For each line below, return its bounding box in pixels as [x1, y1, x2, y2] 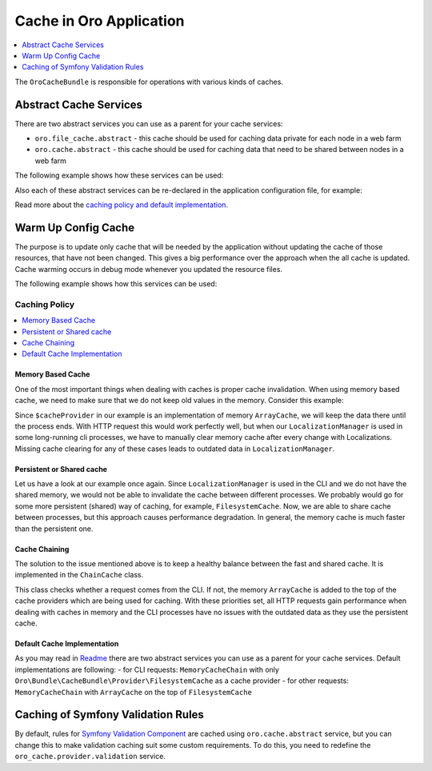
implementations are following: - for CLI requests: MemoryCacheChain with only [14, 665, 280, 674]
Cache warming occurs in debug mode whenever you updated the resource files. [14, 264, 283, 274]
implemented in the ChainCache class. [14, 570, 144, 580]
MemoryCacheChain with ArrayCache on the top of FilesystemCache [14, 687, 252, 697]
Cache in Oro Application [14, 12, 185, 30]
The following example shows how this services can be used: [14, 279, 218, 289]
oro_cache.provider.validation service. [14, 752, 166, 761]
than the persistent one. [14, 524, 94, 533]
